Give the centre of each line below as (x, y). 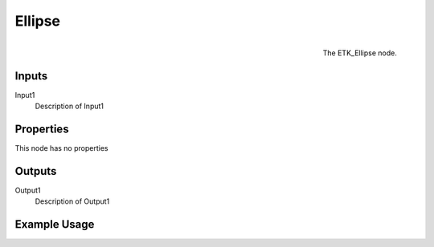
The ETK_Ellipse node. (360, 53)
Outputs (36, 171)
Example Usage (55, 225)
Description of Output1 (72, 201)
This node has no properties (61, 148)
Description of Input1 (70, 106)
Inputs (31, 76)
